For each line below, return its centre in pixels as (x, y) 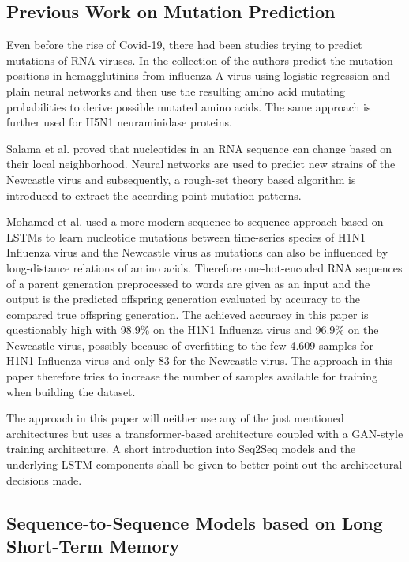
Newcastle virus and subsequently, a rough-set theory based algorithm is (181, 179)
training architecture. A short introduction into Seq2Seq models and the (181, 449)
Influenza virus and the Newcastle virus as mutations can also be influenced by (197, 252)
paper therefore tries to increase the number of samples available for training (192, 376)
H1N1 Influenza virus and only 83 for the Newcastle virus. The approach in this (199, 360)
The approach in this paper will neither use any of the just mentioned (175, 418)
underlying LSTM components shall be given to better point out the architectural (204, 465)
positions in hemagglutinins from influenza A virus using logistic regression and (199, 75)
